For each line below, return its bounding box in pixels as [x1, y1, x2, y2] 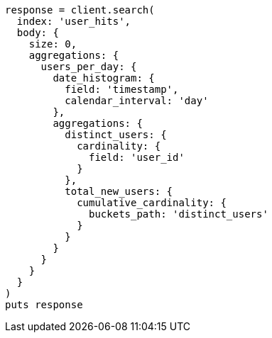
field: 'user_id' [89, 152, 185, 163]
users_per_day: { [40, 61, 137, 72]
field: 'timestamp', [65, 84, 179, 95]
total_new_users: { [65, 186, 173, 197]
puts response [5, 299, 83, 310]
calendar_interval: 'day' [65, 95, 209, 106]
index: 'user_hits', [16, 16, 131, 27]
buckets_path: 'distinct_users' [89, 208, 268, 220]
